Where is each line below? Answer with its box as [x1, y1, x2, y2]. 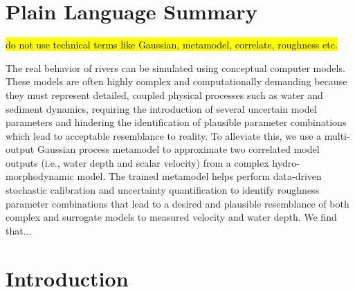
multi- [324, 128, 350, 143]
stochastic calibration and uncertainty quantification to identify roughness [6, 183, 320, 197]
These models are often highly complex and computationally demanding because [6, 74, 347, 89]
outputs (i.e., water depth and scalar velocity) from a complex [6, 155, 269, 170]
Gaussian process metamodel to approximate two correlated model [37, 142, 320, 156]
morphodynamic [6, 169, 74, 183]
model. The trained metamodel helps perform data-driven [77, 169, 322, 183]
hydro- [272, 155, 300, 170]
